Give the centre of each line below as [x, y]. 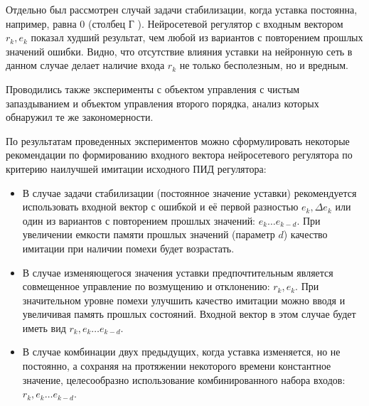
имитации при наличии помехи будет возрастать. [128, 248]
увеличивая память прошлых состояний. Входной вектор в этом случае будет [189, 314]
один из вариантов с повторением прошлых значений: [139, 220]
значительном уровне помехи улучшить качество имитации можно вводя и [184, 300]
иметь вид [44, 327]
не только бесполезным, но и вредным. [264, 65]
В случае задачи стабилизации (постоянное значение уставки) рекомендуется [189, 192]
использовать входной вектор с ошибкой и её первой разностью [160, 207]
